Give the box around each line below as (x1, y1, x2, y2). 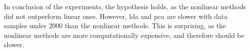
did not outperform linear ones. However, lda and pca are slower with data (4, 11, 228, 21)
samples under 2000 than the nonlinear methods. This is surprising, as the (4, 20, 226, 31)
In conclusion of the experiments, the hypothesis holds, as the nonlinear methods (4, 1, 246, 11)
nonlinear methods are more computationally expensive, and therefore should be (4, 30, 245, 40)
